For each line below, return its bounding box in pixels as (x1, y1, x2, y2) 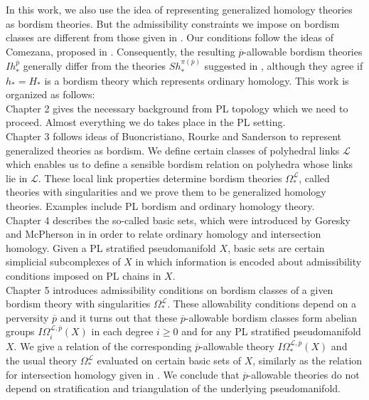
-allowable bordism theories (243, 43, 363, 58)
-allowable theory (200, 338, 274, 353)
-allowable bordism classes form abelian (185, 310, 357, 325)
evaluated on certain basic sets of (97, 353, 242, 368)
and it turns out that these (60, 310, 178, 325)
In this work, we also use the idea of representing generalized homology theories (6, 2, 353, 16)
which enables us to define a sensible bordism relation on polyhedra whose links (6, 157, 353, 172)
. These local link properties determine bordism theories (38, 170, 282, 185)
